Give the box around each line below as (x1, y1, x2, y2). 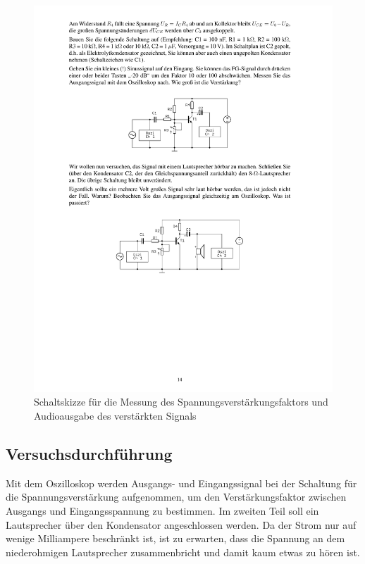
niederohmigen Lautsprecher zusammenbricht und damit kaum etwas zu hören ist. (6, 544, 360, 559)
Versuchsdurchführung (6, 443, 173, 465)
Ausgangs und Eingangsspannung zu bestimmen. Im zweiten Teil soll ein (6, 503, 319, 518)
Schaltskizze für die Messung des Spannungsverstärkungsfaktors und (34, 394, 328, 409)
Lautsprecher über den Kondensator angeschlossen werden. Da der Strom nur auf (6, 517, 357, 532)
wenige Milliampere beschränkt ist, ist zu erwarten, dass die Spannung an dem (6, 531, 345, 546)
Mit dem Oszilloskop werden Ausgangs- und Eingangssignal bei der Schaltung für (6, 475, 357, 490)
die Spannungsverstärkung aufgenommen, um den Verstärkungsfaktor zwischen (6, 489, 347, 504)
